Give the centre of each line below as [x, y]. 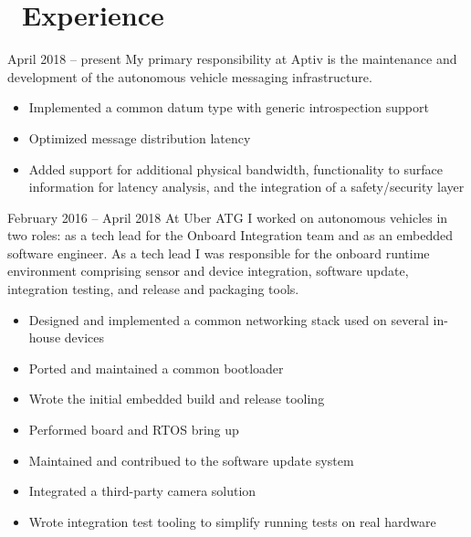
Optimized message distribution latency [140, 137]
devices [84, 337]
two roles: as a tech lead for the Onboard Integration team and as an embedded [230, 235]
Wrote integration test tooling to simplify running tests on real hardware [232, 521]
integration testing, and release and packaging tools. [153, 289]
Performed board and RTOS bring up [134, 430]
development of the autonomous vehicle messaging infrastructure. [190, 76]
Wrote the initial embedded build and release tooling [177, 399]
